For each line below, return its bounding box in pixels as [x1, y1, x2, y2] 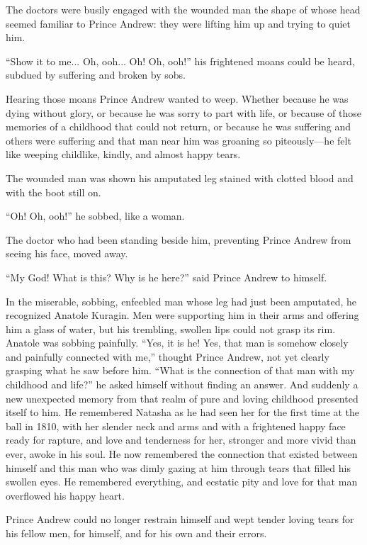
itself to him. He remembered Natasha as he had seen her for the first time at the [6, 405, 360, 420]
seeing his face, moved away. [6, 246, 128, 261]
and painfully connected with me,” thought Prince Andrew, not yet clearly [6, 349, 329, 364]
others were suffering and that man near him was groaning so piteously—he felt [6, 133, 351, 147]
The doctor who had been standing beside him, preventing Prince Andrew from [6, 232, 351, 247]
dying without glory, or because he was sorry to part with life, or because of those [6, 105, 361, 120]
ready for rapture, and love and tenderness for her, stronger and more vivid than [6, 432, 356, 447]
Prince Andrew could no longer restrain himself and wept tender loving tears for [6, 512, 354, 527]
